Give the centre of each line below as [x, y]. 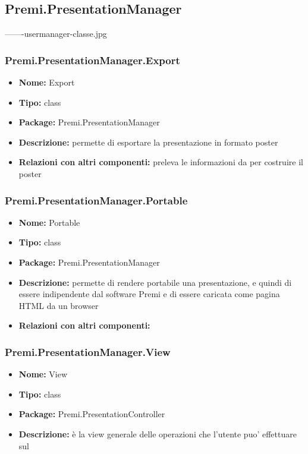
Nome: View [43, 374]
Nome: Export [47, 82]
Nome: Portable [49, 222]
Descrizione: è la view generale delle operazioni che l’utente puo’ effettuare [158, 433]
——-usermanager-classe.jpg [56, 34]
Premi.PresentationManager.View [88, 351]
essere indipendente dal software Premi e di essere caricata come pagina [149, 294]
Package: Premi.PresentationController [92, 414]
